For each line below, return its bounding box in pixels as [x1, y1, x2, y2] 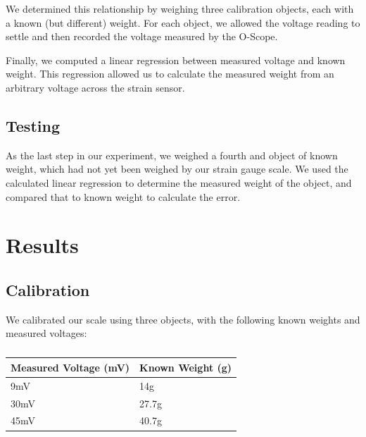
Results [6, 230, 79, 259]
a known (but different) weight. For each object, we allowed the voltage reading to [6, 15, 360, 30]
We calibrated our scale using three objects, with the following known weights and [6, 312, 360, 326]
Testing [6, 114, 60, 136]
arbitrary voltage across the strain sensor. [6, 80, 185, 94]
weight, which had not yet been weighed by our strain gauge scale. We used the [6, 161, 348, 176]
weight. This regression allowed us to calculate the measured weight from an [6, 66, 334, 81]
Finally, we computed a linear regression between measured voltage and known [6, 52, 346, 67]
